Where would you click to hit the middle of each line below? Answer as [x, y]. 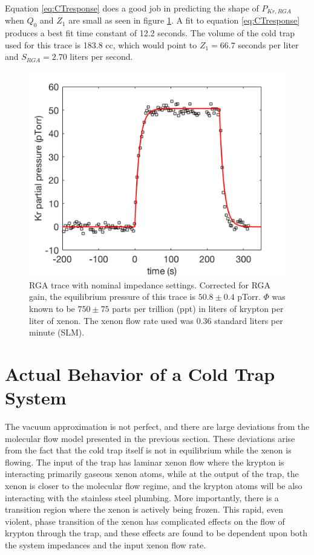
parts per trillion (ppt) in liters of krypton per [198, 308]
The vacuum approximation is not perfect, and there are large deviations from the [157, 427]
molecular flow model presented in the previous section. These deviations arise [150, 438]
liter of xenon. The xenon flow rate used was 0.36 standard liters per [156, 320]
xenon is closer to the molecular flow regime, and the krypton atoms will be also [154, 486]
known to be [52, 308]
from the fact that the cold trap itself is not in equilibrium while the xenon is [148, 450]
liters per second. [101, 57]
